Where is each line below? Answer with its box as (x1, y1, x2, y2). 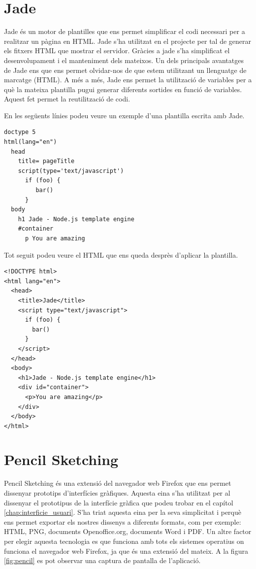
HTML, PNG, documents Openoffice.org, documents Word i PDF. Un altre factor (4, 526, 252, 536)
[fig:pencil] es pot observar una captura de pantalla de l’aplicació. (4, 555, 201, 566)
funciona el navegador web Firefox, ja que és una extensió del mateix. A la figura (4, 545, 248, 556)
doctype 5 (4, 129, 36, 136)
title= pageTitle (18, 158, 75, 165)
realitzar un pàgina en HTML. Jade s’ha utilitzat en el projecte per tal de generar (4, 35, 251, 46)
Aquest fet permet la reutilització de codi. (4, 94, 130, 104)
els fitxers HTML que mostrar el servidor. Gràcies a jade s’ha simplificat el (4, 45, 230, 56)
